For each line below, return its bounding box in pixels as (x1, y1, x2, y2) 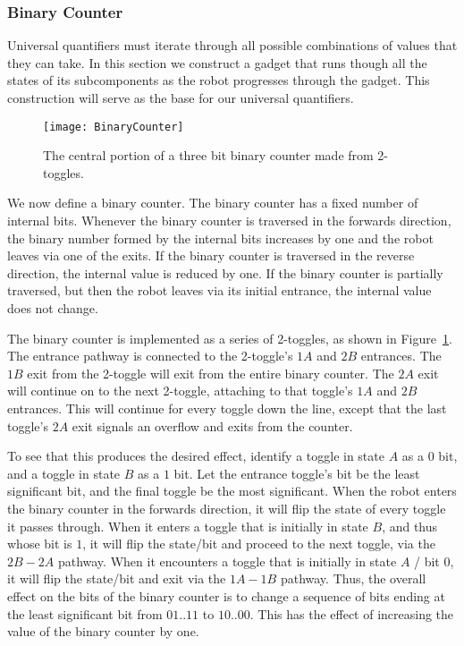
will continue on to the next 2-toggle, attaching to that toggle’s (7, 381, 353, 400)
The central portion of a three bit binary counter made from (43, 146, 374, 165)
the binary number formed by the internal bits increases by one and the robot (7, 228, 434, 247)
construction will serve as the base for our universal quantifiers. (7, 89, 354, 106)
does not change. (7, 299, 98, 317)
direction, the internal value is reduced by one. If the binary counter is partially (7, 263, 443, 282)
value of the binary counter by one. (7, 622, 199, 641)
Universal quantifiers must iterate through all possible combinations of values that (7, 36, 458, 55)
